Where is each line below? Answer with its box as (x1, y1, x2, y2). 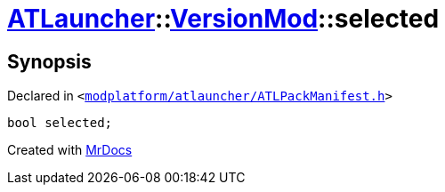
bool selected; (7, 116, 113, 131)
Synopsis (7, 50, 92, 73)
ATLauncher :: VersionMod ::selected (7, 4, 440, 34)
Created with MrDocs (7, 142, 133, 158)
